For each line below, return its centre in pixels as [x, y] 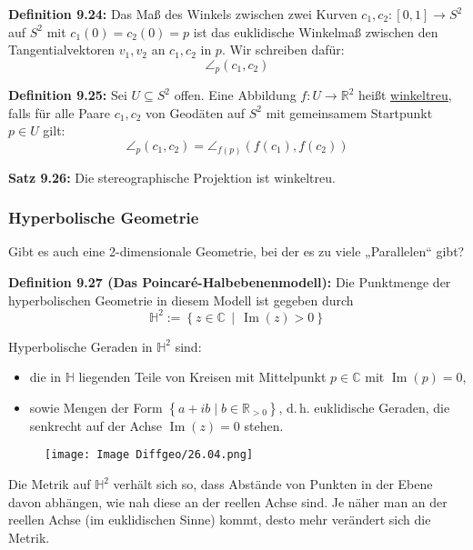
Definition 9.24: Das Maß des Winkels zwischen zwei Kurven [183, 14]
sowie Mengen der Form [96, 407]
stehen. [264, 425]
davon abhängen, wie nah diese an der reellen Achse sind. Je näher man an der [228, 501]
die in [45, 377]
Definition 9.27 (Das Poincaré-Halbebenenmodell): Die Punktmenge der [230, 281]
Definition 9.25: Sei [68, 95]
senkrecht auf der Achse [96, 425]
